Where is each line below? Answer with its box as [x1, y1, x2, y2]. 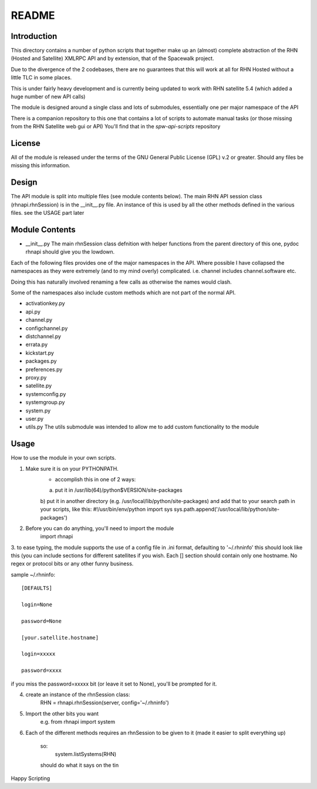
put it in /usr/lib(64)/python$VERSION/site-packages [55, 487, 183, 494]
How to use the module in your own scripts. [11, 454, 116, 461]
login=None [21, 601, 53, 608]
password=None [21, 618, 62, 624]
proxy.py [25, 374, 47, 381]
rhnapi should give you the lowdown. [25, 248, 115, 255]
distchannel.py [25, 332, 62, 339]
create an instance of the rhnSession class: [25, 691, 130, 698]
